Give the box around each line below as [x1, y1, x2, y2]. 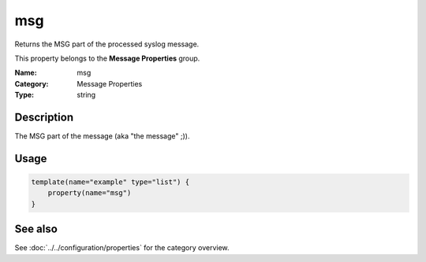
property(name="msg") [47, 189, 132, 197]
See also [14, 223, 58, 236]
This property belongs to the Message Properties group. [14, 54, 200, 63]
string [77, 90, 96, 100]
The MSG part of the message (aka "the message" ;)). [14, 131, 190, 141]
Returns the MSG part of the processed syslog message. [14, 39, 200, 49]
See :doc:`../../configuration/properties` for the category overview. [14, 243, 230, 253]
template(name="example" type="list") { [31, 178, 189, 186]
